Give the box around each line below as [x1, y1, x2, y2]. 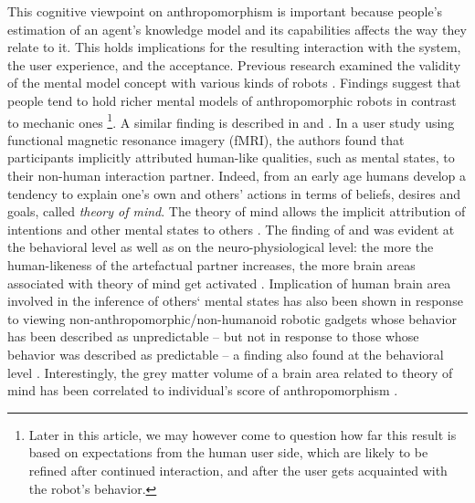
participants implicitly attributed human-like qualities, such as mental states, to [7, 148, 455, 167]
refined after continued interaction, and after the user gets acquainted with [28, 460, 448, 479]
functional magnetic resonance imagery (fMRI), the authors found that [7, 130, 405, 149]
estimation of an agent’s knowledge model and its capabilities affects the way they [7, 19, 467, 38]
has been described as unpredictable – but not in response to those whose [7, 327, 419, 346]
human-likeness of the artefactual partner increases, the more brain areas [7, 255, 416, 274]
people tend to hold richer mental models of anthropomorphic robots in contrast [7, 90, 457, 110]
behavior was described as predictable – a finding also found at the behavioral [7, 344, 444, 363]
